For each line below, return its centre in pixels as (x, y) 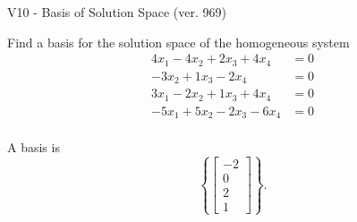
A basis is (34, 147)
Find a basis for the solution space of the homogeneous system (178, 42)
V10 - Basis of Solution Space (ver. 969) (117, 12)
